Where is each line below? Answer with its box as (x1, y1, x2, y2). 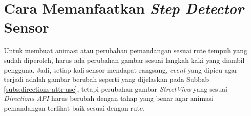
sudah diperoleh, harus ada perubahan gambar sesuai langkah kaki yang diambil (4, 55, 245, 65)
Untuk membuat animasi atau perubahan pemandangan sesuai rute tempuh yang (4, 45, 248, 56)
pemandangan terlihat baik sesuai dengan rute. (4, 102, 145, 113)
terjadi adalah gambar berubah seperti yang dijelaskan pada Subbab (4, 74, 209, 84)
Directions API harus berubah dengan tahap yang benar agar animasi (4, 93, 213, 103)
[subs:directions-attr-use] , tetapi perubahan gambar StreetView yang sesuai (4, 83, 228, 94)
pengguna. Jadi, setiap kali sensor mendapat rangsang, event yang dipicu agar (4, 64, 238, 75)
